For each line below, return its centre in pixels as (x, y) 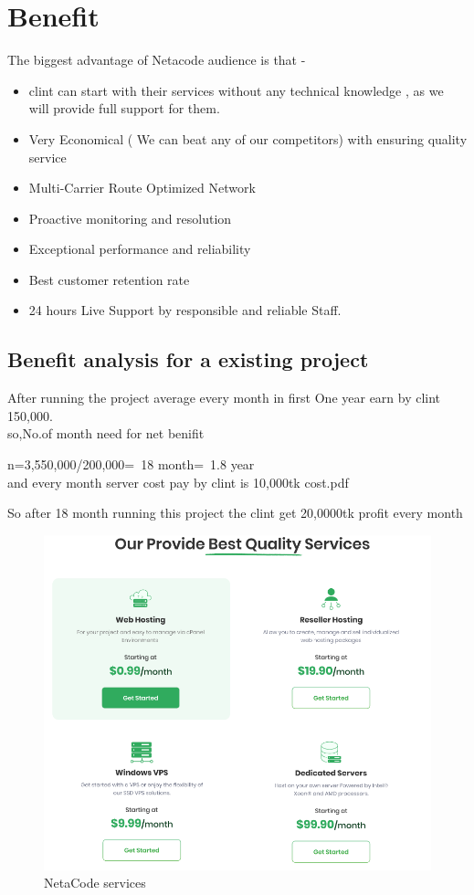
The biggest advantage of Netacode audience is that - (157, 60)
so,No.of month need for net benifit (106, 433)
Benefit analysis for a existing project (188, 359)
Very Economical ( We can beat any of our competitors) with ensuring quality (248, 138)
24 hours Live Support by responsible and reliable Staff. (185, 310)
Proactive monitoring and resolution (130, 218)
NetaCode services (95, 883)
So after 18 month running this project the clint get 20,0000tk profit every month (235, 513)
